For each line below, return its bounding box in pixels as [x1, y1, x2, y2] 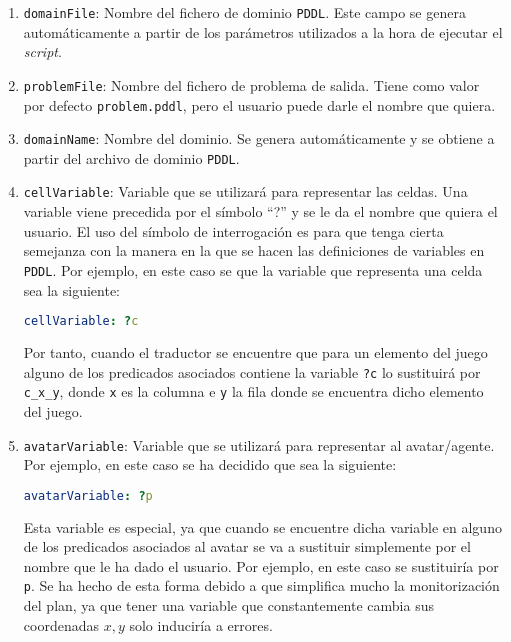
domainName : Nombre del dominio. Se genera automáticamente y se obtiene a [23, 128, 495, 149]
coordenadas [23, 614, 99, 635]
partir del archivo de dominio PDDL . [23, 147, 240, 168]
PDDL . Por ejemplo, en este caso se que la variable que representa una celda [23, 259, 483, 280]
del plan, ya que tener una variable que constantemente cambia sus [23, 595, 434, 616]
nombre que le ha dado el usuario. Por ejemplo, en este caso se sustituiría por [23, 555, 499, 576]
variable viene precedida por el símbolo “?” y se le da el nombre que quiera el [23, 201, 498, 222]
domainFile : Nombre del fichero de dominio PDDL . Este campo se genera [23, 2, 466, 22]
